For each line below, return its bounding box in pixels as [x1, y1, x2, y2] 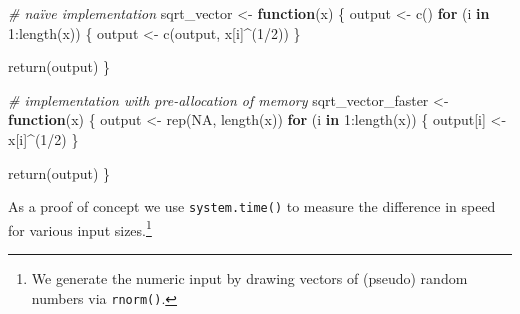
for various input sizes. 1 [8, 216, 152, 240]
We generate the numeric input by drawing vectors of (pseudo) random [31, 268, 468, 289]
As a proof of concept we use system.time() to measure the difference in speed [8, 196, 496, 217]
